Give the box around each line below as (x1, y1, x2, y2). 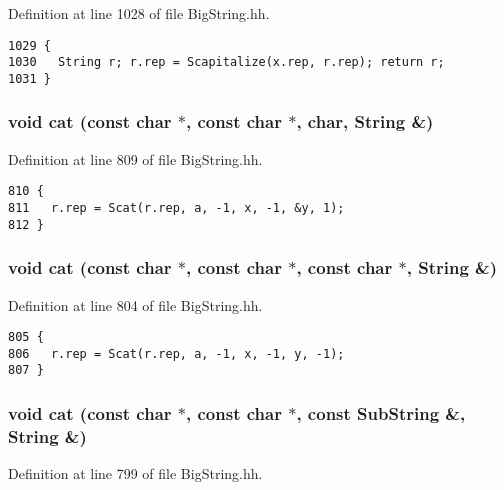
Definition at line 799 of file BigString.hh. (8, 463, 263, 484)
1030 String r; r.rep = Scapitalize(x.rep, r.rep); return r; (8, 55, 445, 70)
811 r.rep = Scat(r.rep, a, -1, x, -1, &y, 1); (8, 201, 345, 216)
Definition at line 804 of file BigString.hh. (8, 294, 263, 315)
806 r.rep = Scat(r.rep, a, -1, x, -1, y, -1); (8, 346, 345, 361)
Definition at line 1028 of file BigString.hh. (8, 3, 270, 23)
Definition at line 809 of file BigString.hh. (8, 148, 263, 169)
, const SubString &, (296, 401, 466, 426)
